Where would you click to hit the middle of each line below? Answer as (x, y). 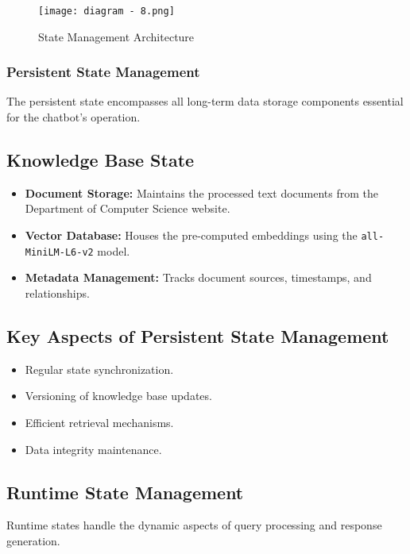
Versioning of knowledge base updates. (118, 396)
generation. (33, 540)
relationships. (57, 292)
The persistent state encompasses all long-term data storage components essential (205, 101)
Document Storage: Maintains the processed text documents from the (202, 192)
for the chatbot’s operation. (73, 117)
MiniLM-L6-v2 (59, 252)
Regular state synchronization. (99, 369)
